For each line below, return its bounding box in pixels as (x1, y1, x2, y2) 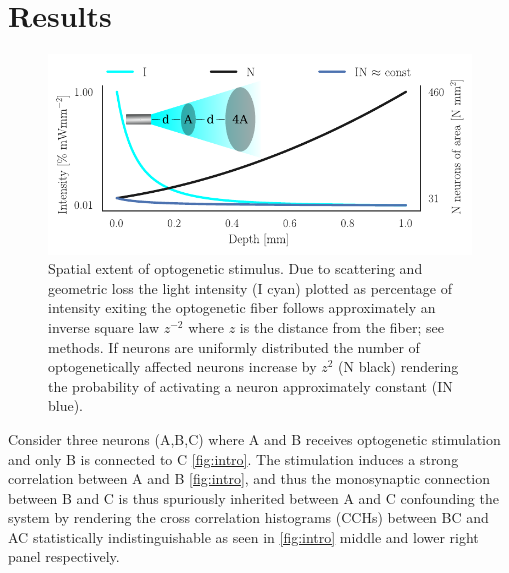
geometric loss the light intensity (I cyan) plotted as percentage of (48, 277, 453, 298)
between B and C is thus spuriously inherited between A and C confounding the (8, 487, 499, 508)
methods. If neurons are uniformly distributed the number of (48, 336, 420, 357)
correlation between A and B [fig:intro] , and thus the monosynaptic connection (8, 468, 490, 489)
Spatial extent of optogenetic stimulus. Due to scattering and (48, 258, 423, 279)
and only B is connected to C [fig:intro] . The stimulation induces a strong (8, 448, 459, 469)
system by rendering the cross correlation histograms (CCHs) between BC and (8, 507, 489, 528)
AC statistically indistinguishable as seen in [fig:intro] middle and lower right (8, 526, 479, 547)
